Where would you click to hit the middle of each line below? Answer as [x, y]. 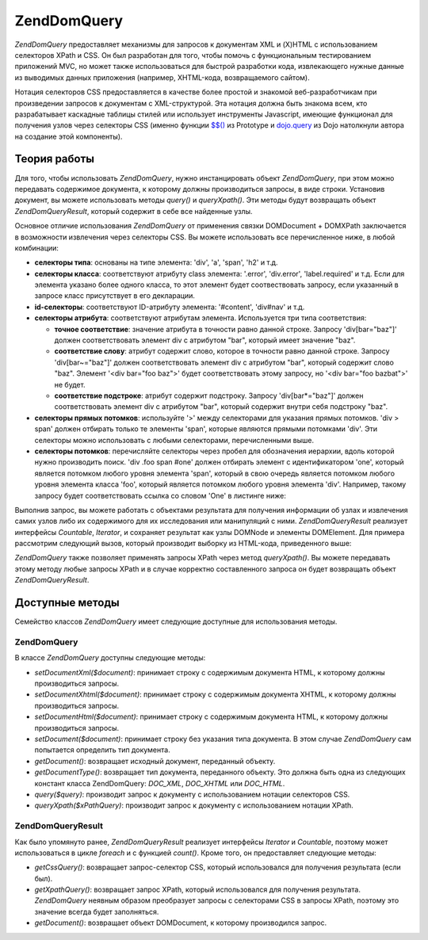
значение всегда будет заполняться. [97, 911]
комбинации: [37, 248]
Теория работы [55, 159]
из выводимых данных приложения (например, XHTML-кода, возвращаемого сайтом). [162, 77]
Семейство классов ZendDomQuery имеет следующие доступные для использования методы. [176, 621]
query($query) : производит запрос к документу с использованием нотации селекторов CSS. [192, 794]
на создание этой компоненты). [69, 136]
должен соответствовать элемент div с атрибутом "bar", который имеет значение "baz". [205, 340]
